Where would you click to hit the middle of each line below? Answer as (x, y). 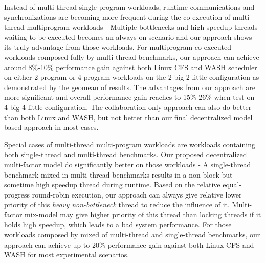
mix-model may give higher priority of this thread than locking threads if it (143, 214)
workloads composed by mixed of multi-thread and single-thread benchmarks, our (132, 235)
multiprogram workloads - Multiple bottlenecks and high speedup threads (142, 27)
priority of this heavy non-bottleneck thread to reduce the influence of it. (117, 204)
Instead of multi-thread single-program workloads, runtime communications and (129, 7)
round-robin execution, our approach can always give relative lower (137, 194)
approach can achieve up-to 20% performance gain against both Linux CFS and (129, 244)
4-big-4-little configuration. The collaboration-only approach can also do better (128, 107)
